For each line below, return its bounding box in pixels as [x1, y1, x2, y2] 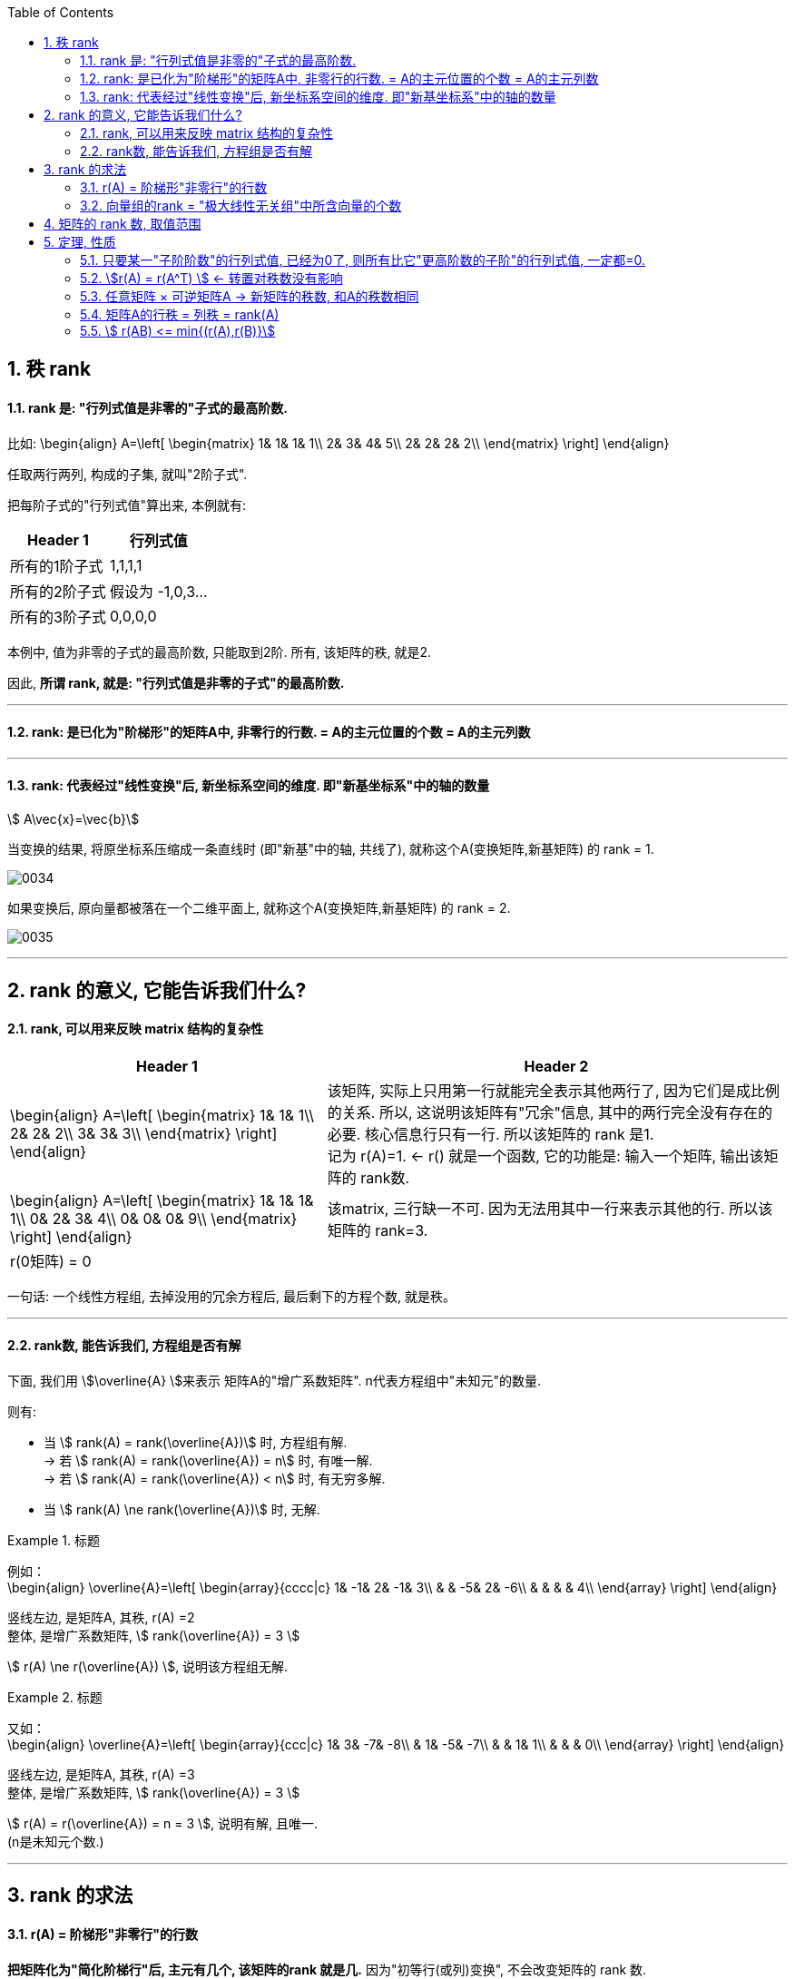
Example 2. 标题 [7, 1689, 103, 1705]
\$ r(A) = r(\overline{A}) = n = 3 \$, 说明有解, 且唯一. [7, 1815, 319, 1831]
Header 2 [524, 1056, 589, 1075]
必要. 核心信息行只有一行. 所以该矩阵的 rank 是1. [327, 1124, 654, 1143]
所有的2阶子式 [10, 582, 106, 601]
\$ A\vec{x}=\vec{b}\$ [7, 811, 140, 828]
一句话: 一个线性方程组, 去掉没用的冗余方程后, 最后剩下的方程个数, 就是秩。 [7, 1288, 456, 1304]
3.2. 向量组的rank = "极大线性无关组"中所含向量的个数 [80, 198, 402, 213]
